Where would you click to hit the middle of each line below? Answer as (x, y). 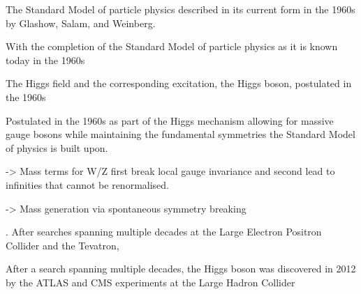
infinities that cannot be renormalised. (87, 184)
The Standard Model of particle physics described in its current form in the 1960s (180, 9)
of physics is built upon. (57, 147)
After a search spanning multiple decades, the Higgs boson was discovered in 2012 (181, 269)
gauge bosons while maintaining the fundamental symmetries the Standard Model (180, 134)
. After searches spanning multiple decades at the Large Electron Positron (164, 232)
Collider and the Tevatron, (62, 245)
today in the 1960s (45, 60)
